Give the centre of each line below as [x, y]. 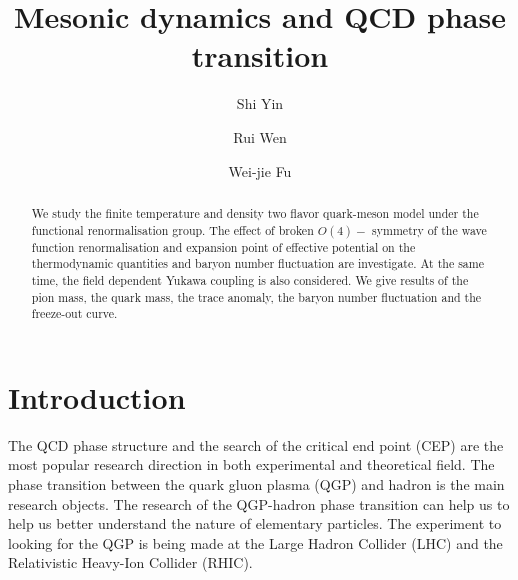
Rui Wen [260, 136]
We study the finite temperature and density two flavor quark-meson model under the [255, 212]
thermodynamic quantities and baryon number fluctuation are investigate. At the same [257, 263]
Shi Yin [260, 103]
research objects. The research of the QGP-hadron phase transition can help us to [259, 503]
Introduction [97, 396]
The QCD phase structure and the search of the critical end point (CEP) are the [256, 444]
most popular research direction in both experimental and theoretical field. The [251, 464]
